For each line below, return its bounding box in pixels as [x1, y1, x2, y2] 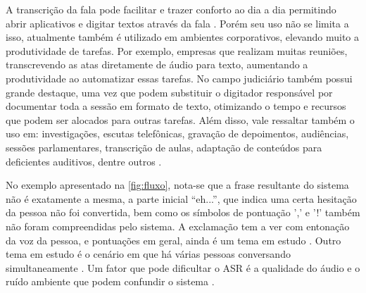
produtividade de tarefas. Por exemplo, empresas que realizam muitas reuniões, [6, 43, 348, 58]
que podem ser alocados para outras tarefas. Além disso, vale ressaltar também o [6, 112, 355, 127]
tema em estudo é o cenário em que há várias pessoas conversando [6, 247, 291, 261]
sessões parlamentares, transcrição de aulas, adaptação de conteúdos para [6, 139, 322, 154]
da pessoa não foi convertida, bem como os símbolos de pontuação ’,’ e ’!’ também [6, 205, 360, 220]
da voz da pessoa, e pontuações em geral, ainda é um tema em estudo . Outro [6, 232, 341, 247]
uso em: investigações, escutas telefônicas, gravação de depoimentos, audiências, [6, 126, 349, 141]
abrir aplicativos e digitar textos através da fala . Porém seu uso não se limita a [6, 15, 349, 30]
